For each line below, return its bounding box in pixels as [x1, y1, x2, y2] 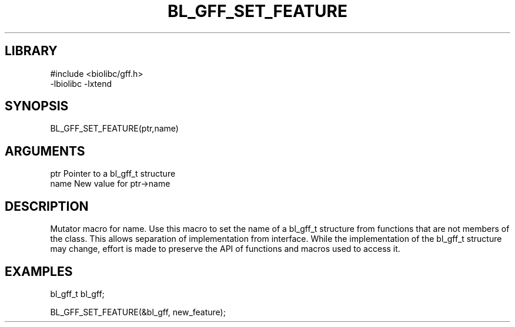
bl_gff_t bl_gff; [50, 288, 105, 299]
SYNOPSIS [5, 99, 69, 114]
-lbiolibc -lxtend [50, 78, 112, 89]
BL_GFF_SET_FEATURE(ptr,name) [50, 123, 179, 134]
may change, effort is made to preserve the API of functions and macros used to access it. [50, 244, 400, 254]
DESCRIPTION [5, 198, 89, 214]
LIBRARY [5, 43, 58, 59]
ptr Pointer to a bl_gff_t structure [50, 168, 176, 179]
